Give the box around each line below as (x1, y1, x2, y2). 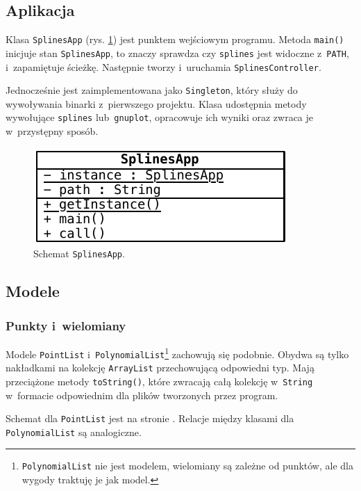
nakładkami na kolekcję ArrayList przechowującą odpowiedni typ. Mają (6, 360, 314, 375)
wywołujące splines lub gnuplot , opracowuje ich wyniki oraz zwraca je (6, 110, 314, 124)
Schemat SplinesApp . (33, 246, 125, 261)
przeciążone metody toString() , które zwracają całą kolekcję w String (6, 373, 313, 388)
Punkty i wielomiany (6, 316, 126, 334)
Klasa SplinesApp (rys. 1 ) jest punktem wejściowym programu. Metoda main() (6, 32, 344, 47)
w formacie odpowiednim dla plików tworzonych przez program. (6, 387, 278, 402)
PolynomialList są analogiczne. (6, 424, 142, 439)
